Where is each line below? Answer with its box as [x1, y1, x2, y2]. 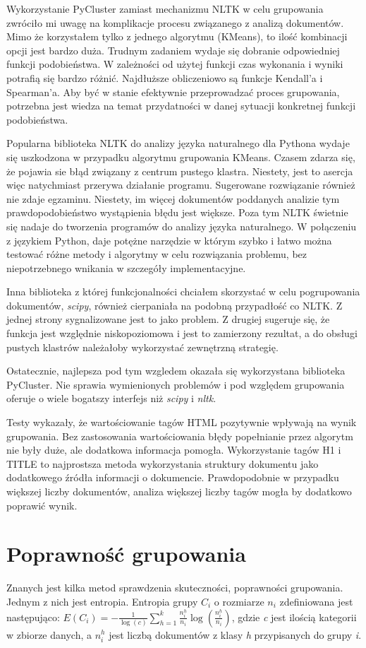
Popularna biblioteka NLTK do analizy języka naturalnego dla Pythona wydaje [6, 136, 350, 151]
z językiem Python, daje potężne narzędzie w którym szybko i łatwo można [6, 232, 332, 247]
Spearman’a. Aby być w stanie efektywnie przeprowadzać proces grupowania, [6, 84, 340, 99]
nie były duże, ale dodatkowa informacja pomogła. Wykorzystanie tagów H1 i [6, 442, 341, 457]
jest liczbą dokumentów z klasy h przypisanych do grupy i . [109, 627, 362, 642]
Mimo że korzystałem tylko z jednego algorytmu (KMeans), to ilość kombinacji [6, 29, 348, 44]
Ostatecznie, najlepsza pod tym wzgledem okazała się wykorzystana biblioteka [6, 363, 346, 378]
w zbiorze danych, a [6, 627, 92, 642]
